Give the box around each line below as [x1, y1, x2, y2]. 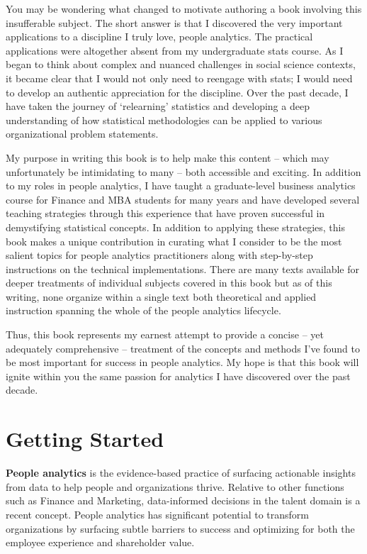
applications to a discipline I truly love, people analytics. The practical [6, 29, 313, 44]
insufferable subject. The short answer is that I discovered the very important [6, 15, 343, 30]
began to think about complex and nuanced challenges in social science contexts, [6, 57, 356, 72]
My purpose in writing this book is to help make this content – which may [6, 150, 329, 165]
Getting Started [6, 424, 164, 453]
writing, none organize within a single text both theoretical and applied [6, 289, 317, 304]
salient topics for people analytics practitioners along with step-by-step [6, 248, 313, 262]
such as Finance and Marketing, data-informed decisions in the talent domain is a [6, 493, 361, 508]
